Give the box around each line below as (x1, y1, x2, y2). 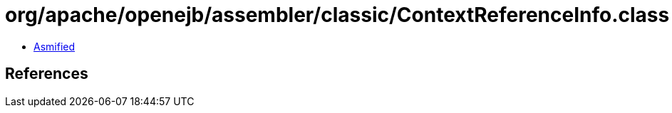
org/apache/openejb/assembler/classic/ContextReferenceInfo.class (5, 3, 670, 27)
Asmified (33, 40, 76, 53)
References (5, 65, 88, 83)
